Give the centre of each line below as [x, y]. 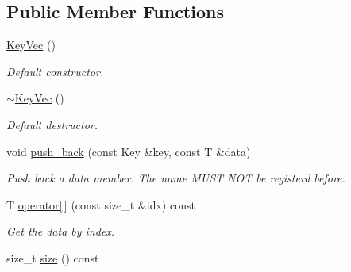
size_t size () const [53, 257]
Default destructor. [52, 124]
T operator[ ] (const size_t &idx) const [101, 204]
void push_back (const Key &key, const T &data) [129, 151]
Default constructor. [55, 71]
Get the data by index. [61, 231]
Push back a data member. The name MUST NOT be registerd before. [176, 178]
